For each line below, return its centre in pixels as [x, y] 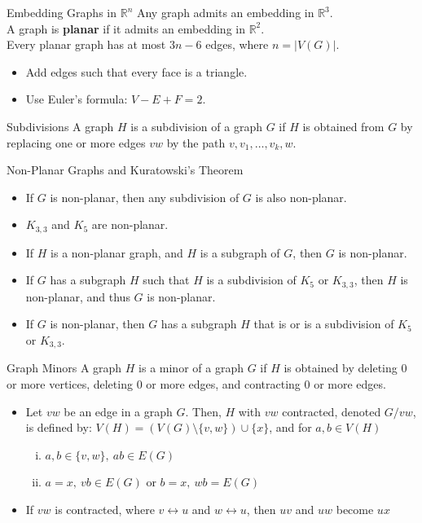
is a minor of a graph [191, 368]
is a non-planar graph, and [117, 252]
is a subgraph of [240, 252]
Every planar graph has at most [86, 44]
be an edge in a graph [118, 411]
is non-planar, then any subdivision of [145, 197]
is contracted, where [105, 510]
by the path [196, 142]
